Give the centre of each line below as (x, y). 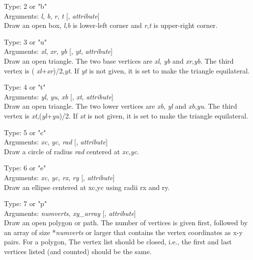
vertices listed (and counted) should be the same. (78, 251)
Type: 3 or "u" (26, 41)
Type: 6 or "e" (25, 168)
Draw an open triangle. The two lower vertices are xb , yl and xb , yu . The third (121, 106)
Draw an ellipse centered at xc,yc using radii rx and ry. (87, 187)
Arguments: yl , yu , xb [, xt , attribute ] (59, 96)
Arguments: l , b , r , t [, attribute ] (52, 15)
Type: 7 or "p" (26, 203)
